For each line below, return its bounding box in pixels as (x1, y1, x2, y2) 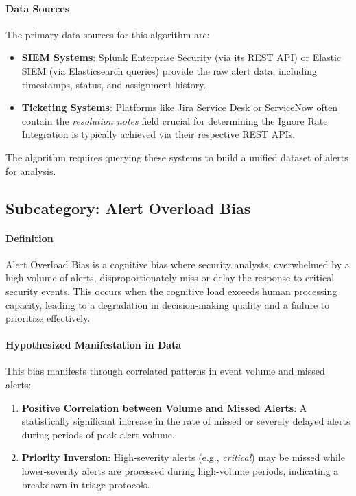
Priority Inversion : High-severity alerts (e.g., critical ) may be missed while (21, 450, 345, 464)
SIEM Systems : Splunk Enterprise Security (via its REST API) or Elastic (21, 50, 342, 64)
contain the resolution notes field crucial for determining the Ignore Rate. (21, 113, 331, 128)
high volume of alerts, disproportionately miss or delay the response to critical (5, 270, 335, 285)
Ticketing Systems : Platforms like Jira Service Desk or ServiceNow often (21, 100, 338, 115)
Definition (5, 231, 54, 245)
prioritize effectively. (5, 311, 91, 325)
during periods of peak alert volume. (21, 427, 175, 441)
